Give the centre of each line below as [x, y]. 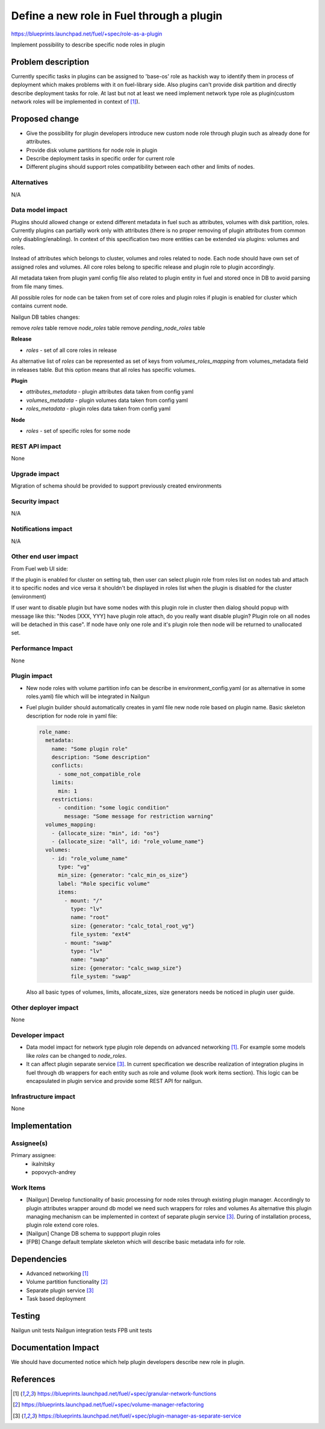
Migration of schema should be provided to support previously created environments [116, 486]
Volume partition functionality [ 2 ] [67, 1282]
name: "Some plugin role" [90, 749]
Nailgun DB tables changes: [46, 317]
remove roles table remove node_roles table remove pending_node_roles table [108, 328]
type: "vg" [74, 867]
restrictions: [72, 799]
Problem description [50, 62]
